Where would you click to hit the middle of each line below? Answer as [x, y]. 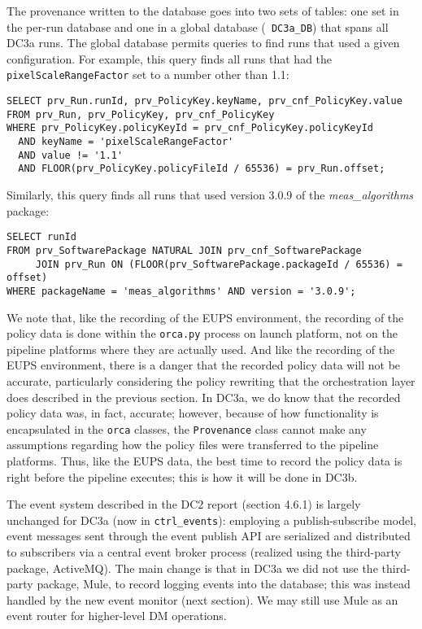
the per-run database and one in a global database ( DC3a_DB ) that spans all [198, 26]
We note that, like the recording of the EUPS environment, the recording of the [205, 317]
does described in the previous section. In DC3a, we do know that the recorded [204, 397]
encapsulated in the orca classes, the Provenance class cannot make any [187, 428]
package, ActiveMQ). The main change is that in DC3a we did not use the [192, 568]
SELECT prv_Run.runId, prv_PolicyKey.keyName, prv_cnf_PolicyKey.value [204, 101]
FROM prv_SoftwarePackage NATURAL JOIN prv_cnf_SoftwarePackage [184, 250]
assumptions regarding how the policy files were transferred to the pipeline [193, 445]
